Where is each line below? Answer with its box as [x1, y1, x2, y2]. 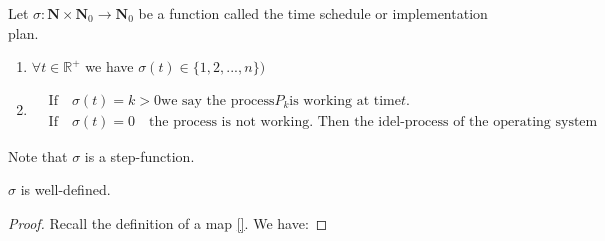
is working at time [289, 93, 401, 108]
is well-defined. [20, 179, 111, 200]
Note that [8, 145, 68, 166]
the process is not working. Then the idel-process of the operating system [149, 114, 598, 129]
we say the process [161, 93, 275, 108]
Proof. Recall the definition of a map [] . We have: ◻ [8, 213, 328, 234]
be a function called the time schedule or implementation [138, 3, 488, 23]
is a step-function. [84, 145, 195, 166]
